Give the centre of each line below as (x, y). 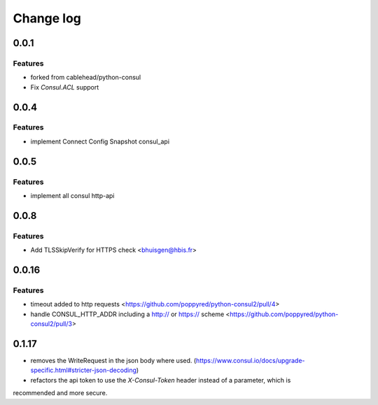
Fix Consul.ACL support (65, 87)
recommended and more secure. (60, 393)
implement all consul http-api (72, 196)
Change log (47, 18)
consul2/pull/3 (51, 324)
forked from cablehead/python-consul (86, 78)
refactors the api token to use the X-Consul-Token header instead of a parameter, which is (161, 380)
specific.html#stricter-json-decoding (83, 370)
